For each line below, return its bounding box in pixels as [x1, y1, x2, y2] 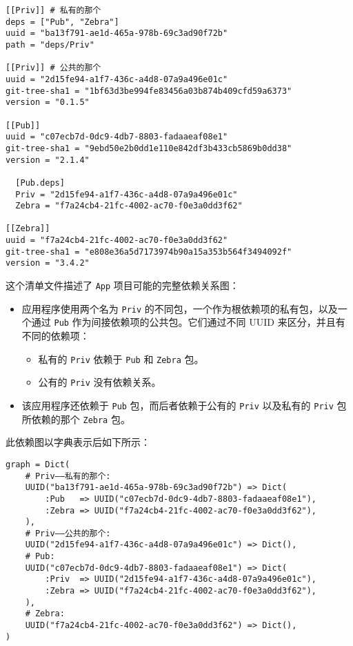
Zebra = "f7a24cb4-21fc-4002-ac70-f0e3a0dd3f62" [15, 201, 243, 211]
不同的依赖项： [21, 329, 90, 343]
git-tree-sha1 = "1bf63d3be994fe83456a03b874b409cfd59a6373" [6, 86, 292, 96]
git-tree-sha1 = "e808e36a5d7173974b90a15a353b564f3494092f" [6, 246, 292, 257]
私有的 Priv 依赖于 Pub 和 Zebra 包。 [38, 351, 204, 366]
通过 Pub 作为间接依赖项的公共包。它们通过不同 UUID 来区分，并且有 [31, 315, 345, 329]
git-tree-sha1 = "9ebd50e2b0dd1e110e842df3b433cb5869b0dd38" [6, 143, 292, 153]
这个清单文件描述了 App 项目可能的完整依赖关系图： [6, 278, 239, 293]
